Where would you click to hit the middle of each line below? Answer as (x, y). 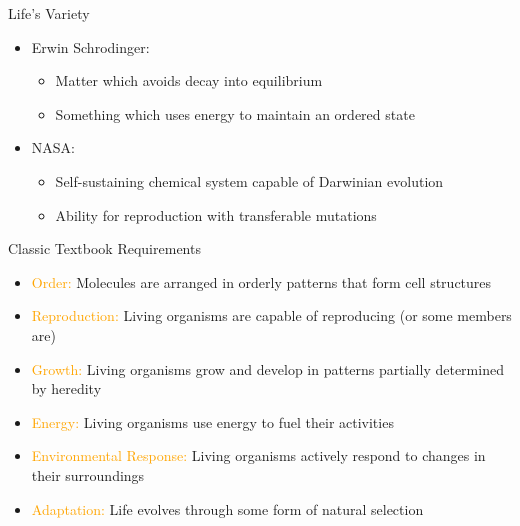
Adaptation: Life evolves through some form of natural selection (227, 508)
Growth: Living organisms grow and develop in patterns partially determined (267, 368)
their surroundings (88, 474)
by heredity (66, 388)
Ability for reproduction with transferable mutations (216, 214)
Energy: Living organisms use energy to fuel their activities (212, 421)
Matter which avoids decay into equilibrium (189, 80)
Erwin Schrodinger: (90, 46)
